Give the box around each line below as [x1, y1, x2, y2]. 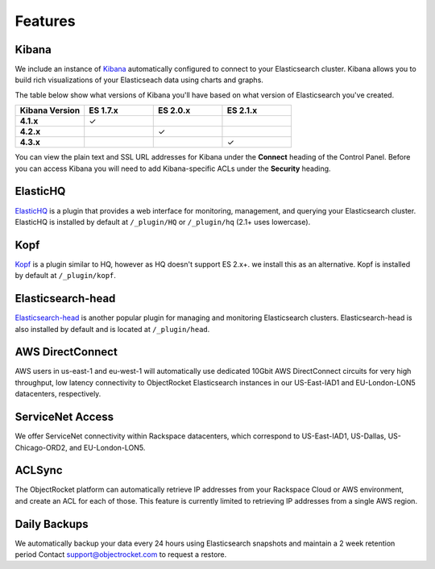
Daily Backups [14, 517, 89, 531]
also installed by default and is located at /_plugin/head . [14, 324, 210, 334]
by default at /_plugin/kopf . [14, 271, 117, 280]
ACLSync [14, 463, 64, 477]
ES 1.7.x [89, 105, 118, 116]
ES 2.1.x [226, 105, 258, 116]
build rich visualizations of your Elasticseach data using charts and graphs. [14, 75, 263, 85]
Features [14, 12, 76, 30]
